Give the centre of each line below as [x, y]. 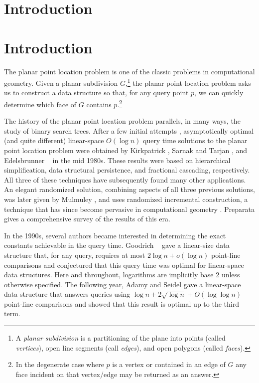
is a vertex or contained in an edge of [169, 364]
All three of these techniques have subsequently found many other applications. [125, 179]
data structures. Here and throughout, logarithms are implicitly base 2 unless [122, 275]
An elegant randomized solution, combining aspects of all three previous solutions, [129, 189]
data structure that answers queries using [67, 294]
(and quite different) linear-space [54, 140]
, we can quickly [219, 93]
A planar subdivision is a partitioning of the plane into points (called [121, 338]
